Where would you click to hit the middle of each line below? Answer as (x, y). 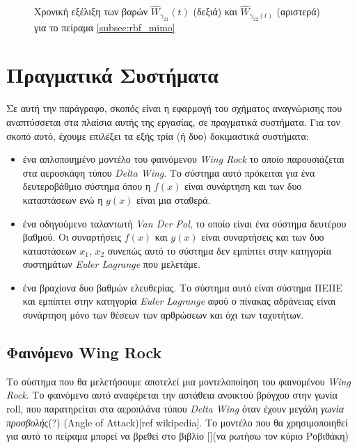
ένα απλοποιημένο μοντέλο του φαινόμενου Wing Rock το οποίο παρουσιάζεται (183, 159)
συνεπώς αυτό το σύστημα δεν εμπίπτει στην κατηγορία (219, 250)
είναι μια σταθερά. (174, 199)
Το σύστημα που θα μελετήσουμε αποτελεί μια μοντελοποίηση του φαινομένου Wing (178, 381)
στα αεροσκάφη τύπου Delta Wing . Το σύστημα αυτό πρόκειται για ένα (169, 172)
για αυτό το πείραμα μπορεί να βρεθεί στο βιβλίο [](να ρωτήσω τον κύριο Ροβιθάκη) (178, 436)
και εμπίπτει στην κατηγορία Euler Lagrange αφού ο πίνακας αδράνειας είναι (179, 301)
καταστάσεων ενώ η (63, 199)
